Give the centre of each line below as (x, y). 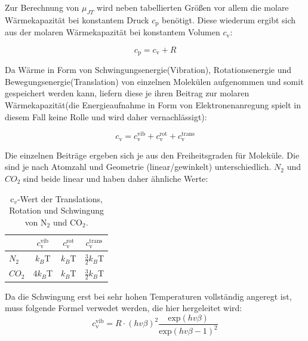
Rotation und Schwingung (57, 210)
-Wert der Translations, (60, 198)
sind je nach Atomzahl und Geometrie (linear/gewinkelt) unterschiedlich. (138, 167)
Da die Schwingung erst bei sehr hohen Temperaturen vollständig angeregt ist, (148, 296)
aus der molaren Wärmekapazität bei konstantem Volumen (113, 32)
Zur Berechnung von (42, 7)
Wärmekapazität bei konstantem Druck (77, 19)
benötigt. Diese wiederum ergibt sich (229, 19)
